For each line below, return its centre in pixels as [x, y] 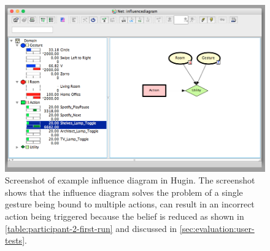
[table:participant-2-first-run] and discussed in [91, 228]
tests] [15, 240]
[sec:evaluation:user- [217, 228]
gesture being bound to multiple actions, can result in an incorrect [130, 204]
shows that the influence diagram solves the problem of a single [124, 192]
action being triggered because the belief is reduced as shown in [125, 216]
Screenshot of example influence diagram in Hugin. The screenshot [130, 180]
